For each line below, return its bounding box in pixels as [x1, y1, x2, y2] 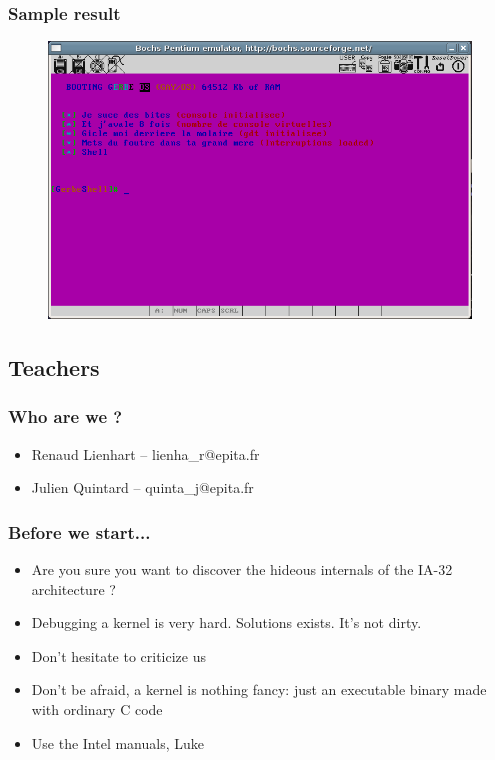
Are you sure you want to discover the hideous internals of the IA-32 [31, 559, 453, 580]
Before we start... [8, 519, 151, 544]
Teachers [8, 352, 100, 383]
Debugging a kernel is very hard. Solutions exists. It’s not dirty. [31, 612, 422, 633]
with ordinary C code [31, 699, 163, 720]
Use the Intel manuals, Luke [31, 732, 205, 753]
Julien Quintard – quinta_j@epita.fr [31, 477, 254, 498]
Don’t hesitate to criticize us [31, 645, 206, 666]
